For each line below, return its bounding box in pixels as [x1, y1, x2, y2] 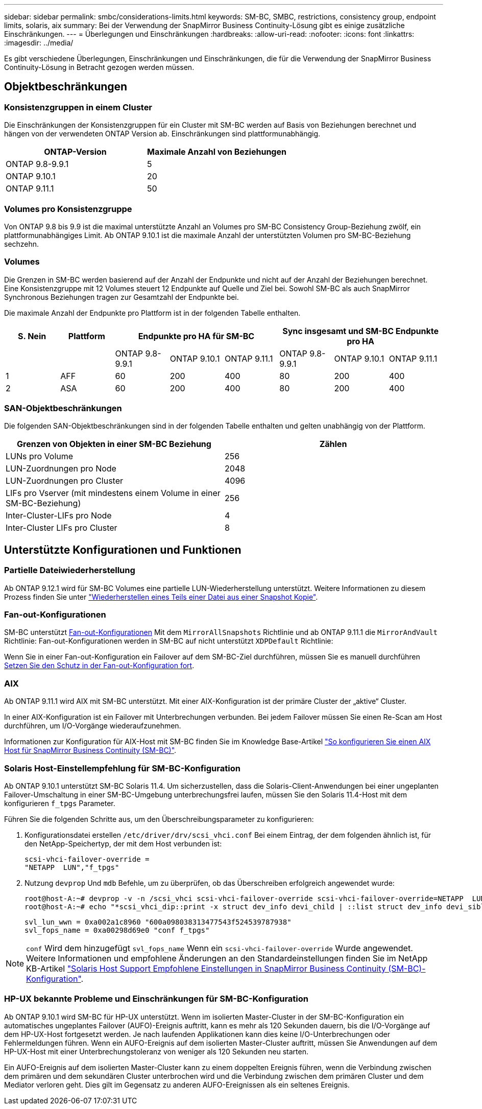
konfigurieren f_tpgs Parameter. [4, 798, 115, 808]
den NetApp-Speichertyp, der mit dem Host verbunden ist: [25, 839, 222, 848]
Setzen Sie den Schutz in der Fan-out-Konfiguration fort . [4, 661, 195, 670]
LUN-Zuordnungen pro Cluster [6, 476, 124, 486]
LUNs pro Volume [6, 451, 74, 462]
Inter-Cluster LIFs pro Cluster [6, 523, 117, 533]
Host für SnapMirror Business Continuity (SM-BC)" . [4, 746, 177, 755]
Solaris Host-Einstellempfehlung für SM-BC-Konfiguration [4, 763, 240, 773]
